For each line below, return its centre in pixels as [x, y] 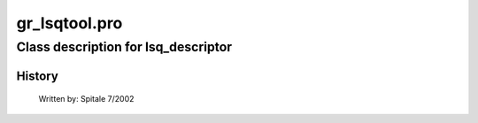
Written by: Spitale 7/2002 [86, 99]
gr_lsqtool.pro [69, 23]
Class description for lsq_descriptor [124, 47]
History [38, 76]
